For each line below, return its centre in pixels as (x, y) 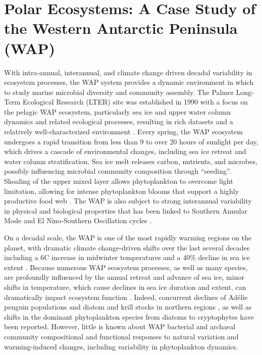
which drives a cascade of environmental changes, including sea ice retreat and (125, 151)
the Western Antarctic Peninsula (121, 28)
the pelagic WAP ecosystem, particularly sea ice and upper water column (117, 111)
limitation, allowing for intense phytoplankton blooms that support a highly (122, 191)
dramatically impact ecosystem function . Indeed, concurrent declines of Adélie (126, 297)
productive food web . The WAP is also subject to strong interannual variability (128, 201)
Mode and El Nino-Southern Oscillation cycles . (78, 220)
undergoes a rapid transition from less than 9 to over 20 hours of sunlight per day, (131, 141)
